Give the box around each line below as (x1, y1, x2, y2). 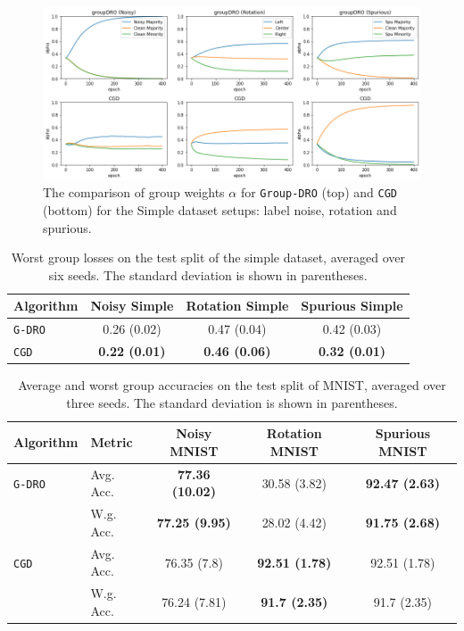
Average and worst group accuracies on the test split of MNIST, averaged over (18, 376, 446, 394)
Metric (90, 433, 133, 452)
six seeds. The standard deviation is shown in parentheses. (48, 265, 368, 284)
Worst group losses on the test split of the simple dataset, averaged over (11, 248, 405, 267)
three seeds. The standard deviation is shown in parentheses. (66, 393, 398, 411)
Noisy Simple (90, 296, 174, 315)
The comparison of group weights (43, 183, 225, 202)
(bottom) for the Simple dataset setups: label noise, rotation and (43, 200, 397, 219)
